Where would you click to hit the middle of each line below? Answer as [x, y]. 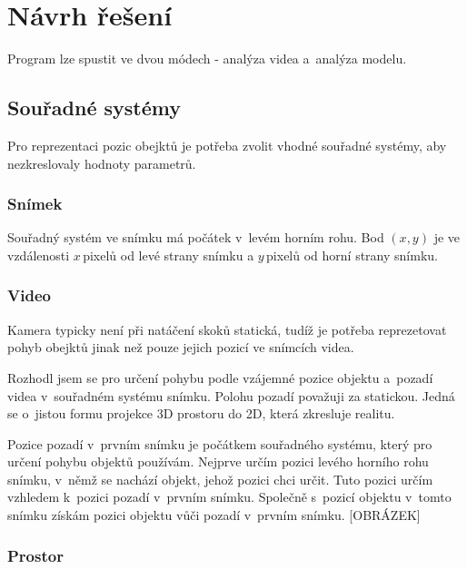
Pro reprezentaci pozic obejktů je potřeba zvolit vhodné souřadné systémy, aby [227, 145]
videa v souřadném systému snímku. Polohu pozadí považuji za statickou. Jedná [231, 395]
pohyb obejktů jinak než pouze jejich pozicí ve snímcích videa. [181, 347]
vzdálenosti [39, 255]
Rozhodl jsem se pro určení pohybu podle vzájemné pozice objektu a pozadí [220, 377]
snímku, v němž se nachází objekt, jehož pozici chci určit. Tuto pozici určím [220, 479]
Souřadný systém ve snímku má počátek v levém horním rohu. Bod [196, 237]
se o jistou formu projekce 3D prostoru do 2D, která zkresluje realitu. [201, 413]
